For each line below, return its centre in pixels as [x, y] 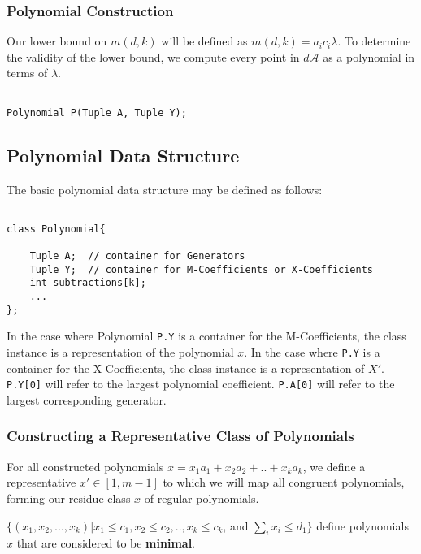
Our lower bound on [57, 41]
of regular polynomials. [202, 498]
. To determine [374, 41]
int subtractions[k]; [88, 283]
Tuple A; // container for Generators [137, 256]
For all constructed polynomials [85, 466]
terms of [27, 73]
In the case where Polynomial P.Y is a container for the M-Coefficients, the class [206, 336]
